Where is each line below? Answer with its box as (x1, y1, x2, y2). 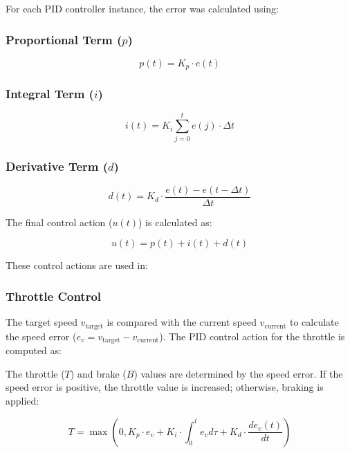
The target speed (6, 315, 77, 329)
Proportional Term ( (6, 30, 122, 48)
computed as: (6, 343, 62, 358)
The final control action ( (6, 214, 113, 229)
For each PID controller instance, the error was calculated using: (6, 1, 279, 15)
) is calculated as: (138, 214, 212, 229)
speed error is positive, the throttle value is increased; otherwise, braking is (6, 380, 324, 394)
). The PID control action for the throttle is (159, 329, 345, 343)
